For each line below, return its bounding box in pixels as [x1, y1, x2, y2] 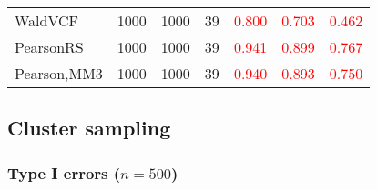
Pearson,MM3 [15, 63, 103, 84]
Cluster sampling [7, 114, 171, 142]
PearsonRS [15, 36, 84, 57]
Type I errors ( [7, 161, 121, 184]
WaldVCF [15, 10, 79, 31]
